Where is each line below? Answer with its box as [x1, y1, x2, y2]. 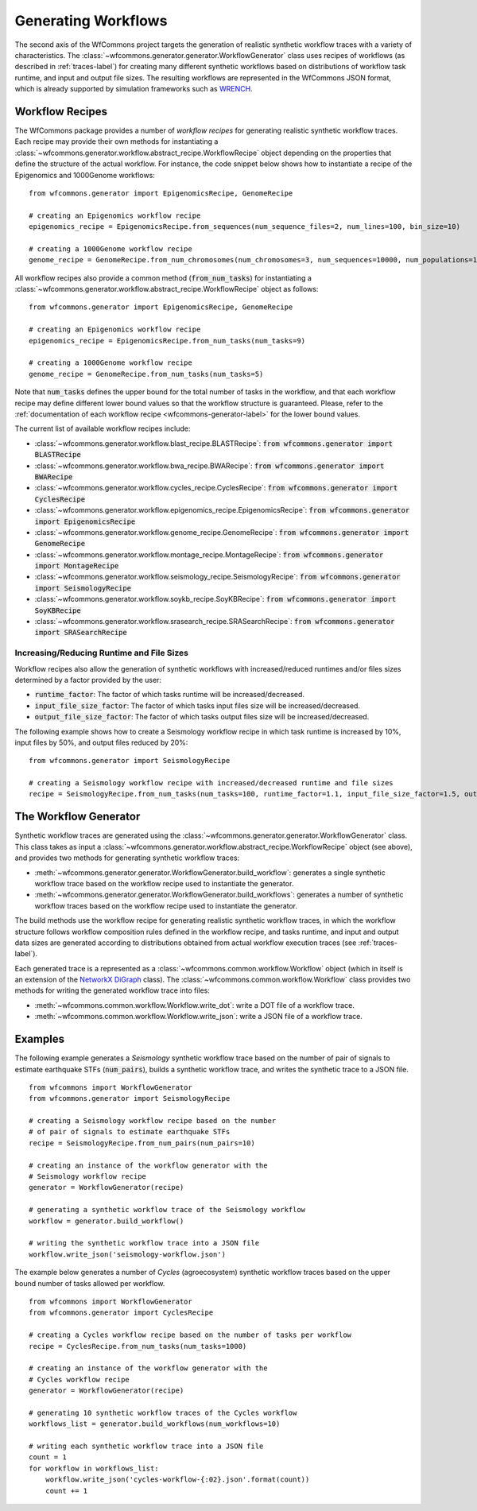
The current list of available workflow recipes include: [14, 424, 191, 433]
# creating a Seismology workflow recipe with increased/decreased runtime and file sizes [29, 779, 394, 788]
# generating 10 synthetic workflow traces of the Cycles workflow [29, 1408, 297, 1417]
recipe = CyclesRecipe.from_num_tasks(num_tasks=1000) [29, 1342, 247, 1350]
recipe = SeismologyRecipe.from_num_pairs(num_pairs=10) [29, 1138, 256, 1148]
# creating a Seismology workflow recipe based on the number [29, 1117, 277, 1126]
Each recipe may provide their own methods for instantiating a [14, 137, 219, 146]
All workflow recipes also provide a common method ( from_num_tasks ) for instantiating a [14, 273, 312, 282]
